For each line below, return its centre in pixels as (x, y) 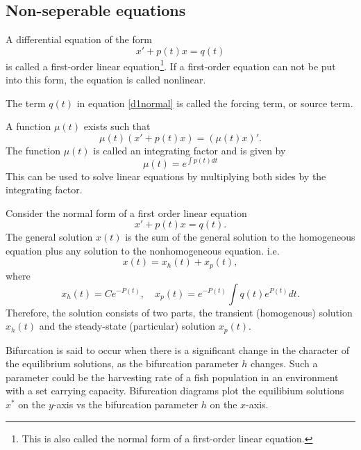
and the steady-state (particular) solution (127, 326)
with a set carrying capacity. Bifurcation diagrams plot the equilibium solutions (175, 391)
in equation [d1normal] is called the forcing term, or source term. (215, 103)
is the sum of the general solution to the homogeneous (240, 237)
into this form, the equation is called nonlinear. (106, 80)
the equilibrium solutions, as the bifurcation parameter (122, 363)
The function (33, 150)
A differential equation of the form (79, 39)
